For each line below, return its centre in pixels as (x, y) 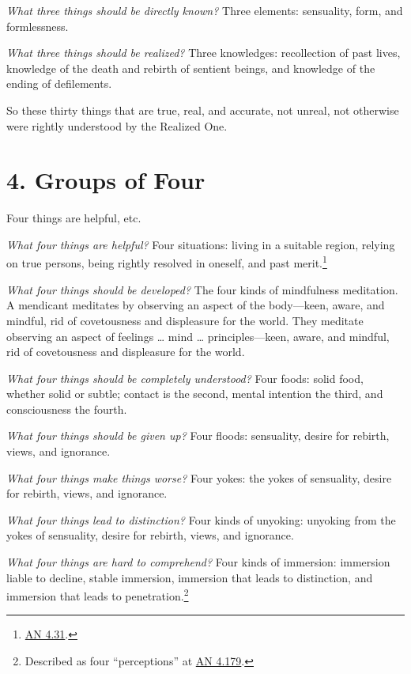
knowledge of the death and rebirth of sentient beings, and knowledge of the (191, 68)
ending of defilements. (59, 83)
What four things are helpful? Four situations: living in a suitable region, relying (201, 244)
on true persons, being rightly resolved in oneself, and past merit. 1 (167, 262)
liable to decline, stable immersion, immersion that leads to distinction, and (190, 577)
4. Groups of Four (106, 180)
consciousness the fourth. (67, 409)
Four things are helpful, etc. (74, 218)
